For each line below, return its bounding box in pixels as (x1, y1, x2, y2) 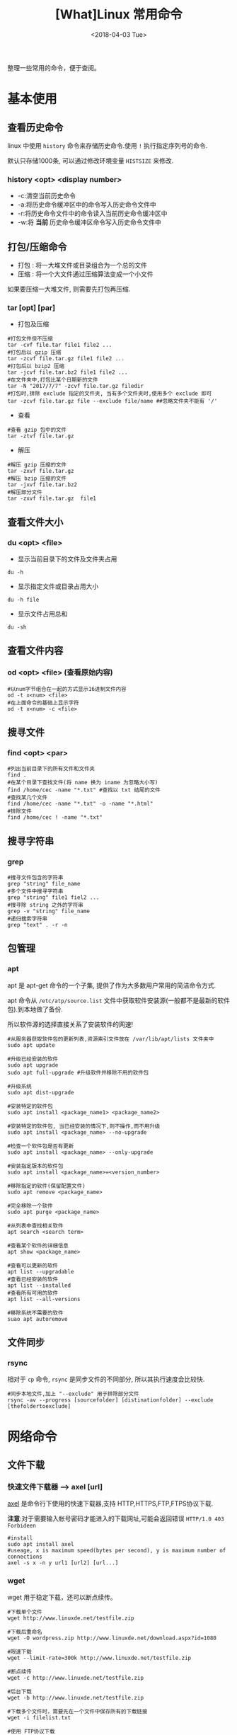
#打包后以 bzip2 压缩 (7, 362, 65, 370)
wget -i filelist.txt (7, 1714, 71, 1721)
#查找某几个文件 (7, 794, 48, 801)
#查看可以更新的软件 (7, 1261, 59, 1269)
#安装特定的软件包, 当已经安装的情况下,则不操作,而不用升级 (7, 1123, 161, 1130)
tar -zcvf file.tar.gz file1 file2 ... (7, 355, 125, 362)
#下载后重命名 (7, 1628, 42, 1635)
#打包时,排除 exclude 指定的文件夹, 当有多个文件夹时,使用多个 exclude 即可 (7, 390, 212, 397)
